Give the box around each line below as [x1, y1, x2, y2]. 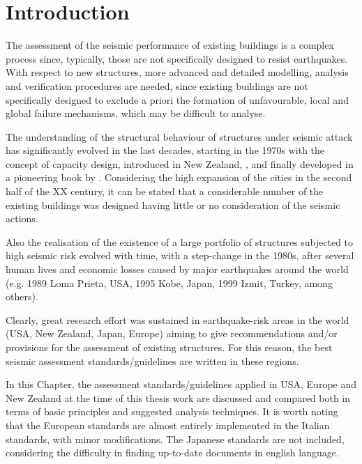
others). [6, 289, 38, 304]
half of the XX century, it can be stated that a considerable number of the [6, 184, 324, 199]
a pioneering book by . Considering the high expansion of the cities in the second [6, 170, 352, 185]
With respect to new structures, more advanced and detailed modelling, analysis [6, 65, 349, 79]
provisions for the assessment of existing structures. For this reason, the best [6, 340, 333, 354]
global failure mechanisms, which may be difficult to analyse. [6, 106, 266, 121]
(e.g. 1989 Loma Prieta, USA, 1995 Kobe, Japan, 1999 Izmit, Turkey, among [6, 275, 333, 290]
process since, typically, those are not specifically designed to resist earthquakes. [6, 51, 348, 65]
